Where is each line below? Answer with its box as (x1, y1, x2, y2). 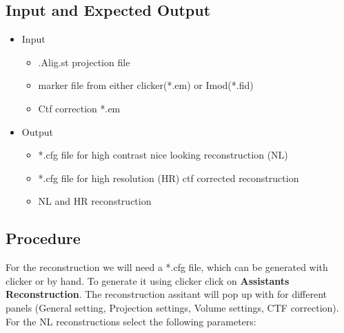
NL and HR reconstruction (38, 194, 152, 208)
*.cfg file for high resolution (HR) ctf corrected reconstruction (38, 170, 299, 185)
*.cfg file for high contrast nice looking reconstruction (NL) (38, 148, 288, 162)
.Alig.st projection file (38, 54, 130, 69)
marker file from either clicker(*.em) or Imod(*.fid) (38, 78, 254, 92)
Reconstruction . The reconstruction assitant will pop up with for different (6, 287, 327, 301)
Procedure (6, 228, 81, 249)
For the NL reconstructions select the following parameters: (6, 314, 256, 328)
